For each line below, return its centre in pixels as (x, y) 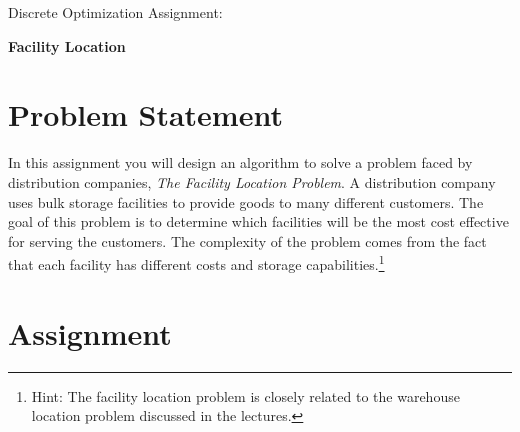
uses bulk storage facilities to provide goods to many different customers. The (246, 201)
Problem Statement (145, 114)
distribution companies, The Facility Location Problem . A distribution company (252, 181)
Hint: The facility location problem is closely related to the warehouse (245, 395)
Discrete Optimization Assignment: (115, 12)
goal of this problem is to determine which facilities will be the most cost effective (258, 221)
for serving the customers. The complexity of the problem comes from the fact (247, 240)
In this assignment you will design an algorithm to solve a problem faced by (240, 162)
